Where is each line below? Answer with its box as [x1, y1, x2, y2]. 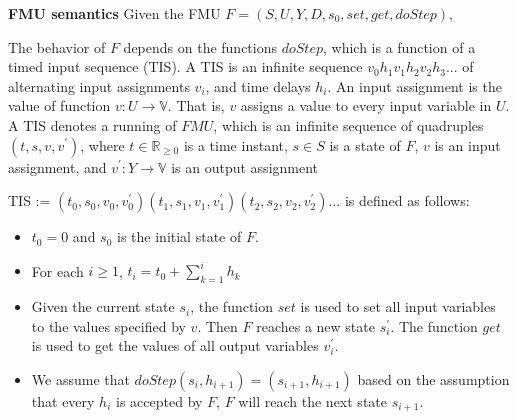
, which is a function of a [323, 36, 476, 57]
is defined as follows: [344, 190, 470, 211]
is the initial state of [117, 226, 242, 247]
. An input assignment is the [327, 75, 502, 96]
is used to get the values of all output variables [31, 335, 319, 356]
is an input [434, 134, 501, 155]
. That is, [167, 95, 225, 116]
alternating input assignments [8, 75, 190, 96]
